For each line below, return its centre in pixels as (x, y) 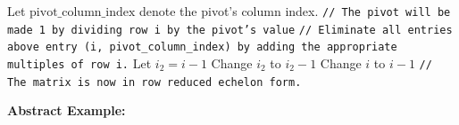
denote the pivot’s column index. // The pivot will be (295, 11)
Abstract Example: (67, 110)
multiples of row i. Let (79, 62)
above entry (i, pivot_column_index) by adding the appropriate (202, 47)
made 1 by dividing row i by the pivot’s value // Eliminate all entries (230, 30)
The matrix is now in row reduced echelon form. (154, 82)
